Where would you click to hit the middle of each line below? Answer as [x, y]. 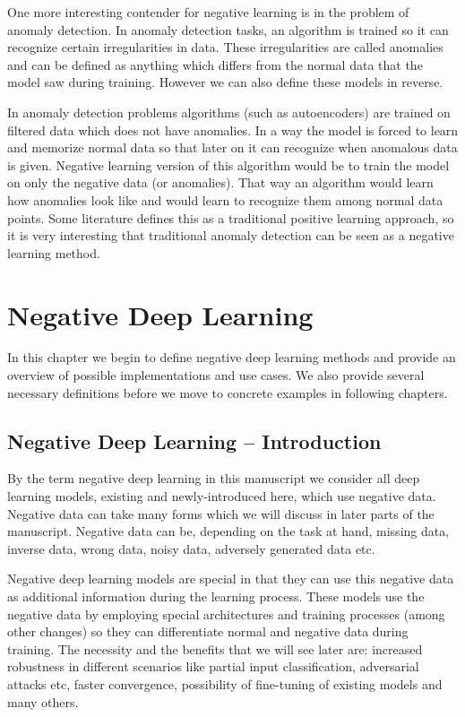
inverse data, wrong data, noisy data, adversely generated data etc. [191, 548]
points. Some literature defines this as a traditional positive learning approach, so [231, 217]
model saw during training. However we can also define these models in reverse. [225, 82]
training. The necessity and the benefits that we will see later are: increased [215, 648]
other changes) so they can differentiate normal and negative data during [208, 631]
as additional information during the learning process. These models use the [216, 596]
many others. [43, 701]
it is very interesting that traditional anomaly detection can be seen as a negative [231, 235]
